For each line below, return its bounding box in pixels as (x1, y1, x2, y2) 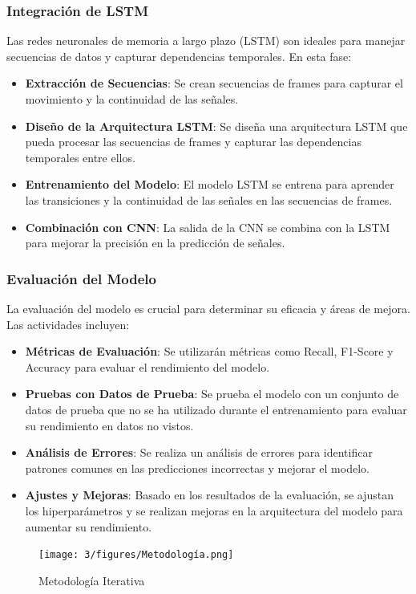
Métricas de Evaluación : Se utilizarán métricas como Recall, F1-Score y (25, 343, 394, 360)
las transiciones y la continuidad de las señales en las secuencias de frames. (25, 191, 393, 208)
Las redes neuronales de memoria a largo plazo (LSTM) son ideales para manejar (6, 32, 406, 49)
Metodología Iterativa (38, 572, 145, 588)
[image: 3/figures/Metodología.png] (38, 549, 234, 561)
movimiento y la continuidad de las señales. (25, 91, 239, 107)
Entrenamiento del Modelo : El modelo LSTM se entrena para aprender (25, 176, 394, 193)
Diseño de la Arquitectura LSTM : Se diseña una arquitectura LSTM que (25, 117, 408, 134)
